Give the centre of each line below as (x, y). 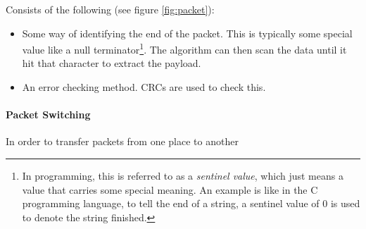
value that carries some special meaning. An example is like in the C (170, 189)
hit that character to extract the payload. (112, 63)
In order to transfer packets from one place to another (122, 141)
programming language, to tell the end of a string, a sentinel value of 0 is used (191, 203)
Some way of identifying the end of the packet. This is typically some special (187, 33)
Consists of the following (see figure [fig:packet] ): (110, 9)
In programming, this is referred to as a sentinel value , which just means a (183, 176)
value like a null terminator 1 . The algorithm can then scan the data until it (184, 48)
